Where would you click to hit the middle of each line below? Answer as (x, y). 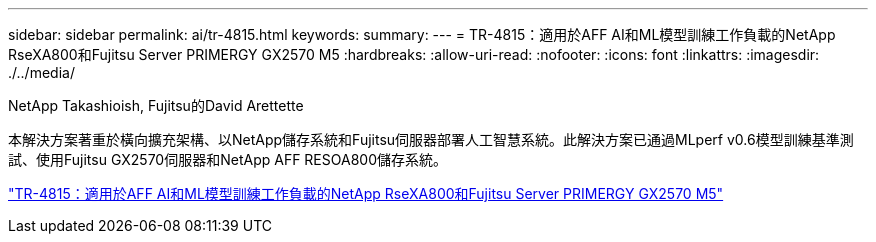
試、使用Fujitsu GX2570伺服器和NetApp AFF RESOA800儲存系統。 (227, 159)
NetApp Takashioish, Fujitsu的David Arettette (156, 105)
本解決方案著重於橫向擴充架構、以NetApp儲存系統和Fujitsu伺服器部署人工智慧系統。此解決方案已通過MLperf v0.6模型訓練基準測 (431, 139)
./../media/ (41, 72)
